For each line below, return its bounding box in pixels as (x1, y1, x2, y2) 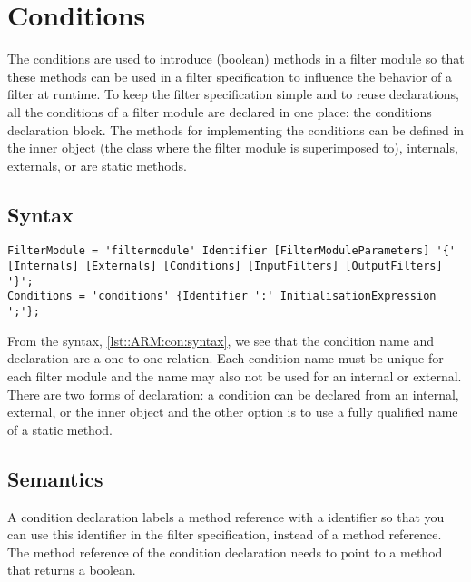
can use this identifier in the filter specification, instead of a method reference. (7, 525, 442, 544)
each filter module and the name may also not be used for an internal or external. (7, 366, 462, 385)
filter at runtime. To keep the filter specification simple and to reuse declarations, (7, 84, 459, 104)
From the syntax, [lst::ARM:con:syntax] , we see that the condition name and (7, 330, 435, 350)
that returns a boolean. (7, 560, 136, 579)
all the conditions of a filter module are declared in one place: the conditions (7, 102, 432, 121)
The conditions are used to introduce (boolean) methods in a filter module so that (7, 49, 465, 68)
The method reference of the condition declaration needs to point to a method (7, 542, 443, 561)
